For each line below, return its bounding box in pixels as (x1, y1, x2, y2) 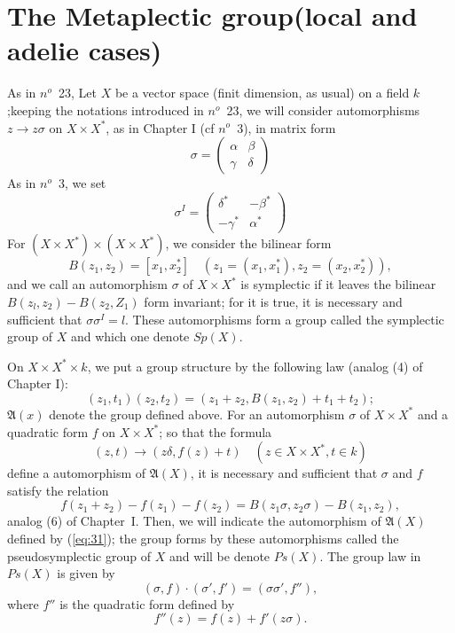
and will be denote (169, 546, 271, 565)
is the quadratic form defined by (59, 594, 235, 613)
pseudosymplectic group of (7, 546, 151, 565)
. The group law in (319, 546, 421, 565)
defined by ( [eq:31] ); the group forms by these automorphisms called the (7, 528, 399, 547)
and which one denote (70, 327, 190, 346)
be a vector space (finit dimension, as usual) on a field (114, 83, 410, 102)
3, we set (58, 174, 106, 192)
